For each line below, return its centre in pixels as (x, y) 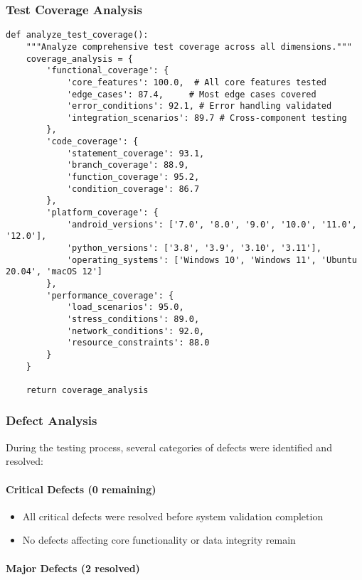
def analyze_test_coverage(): (77, 35)
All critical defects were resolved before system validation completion (173, 516)
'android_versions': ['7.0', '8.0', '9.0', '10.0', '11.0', (212, 224)
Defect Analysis (52, 420)
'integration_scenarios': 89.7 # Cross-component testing (207, 118)
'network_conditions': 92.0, (135, 331)
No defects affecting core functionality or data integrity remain (159, 540)
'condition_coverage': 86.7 (133, 189)
